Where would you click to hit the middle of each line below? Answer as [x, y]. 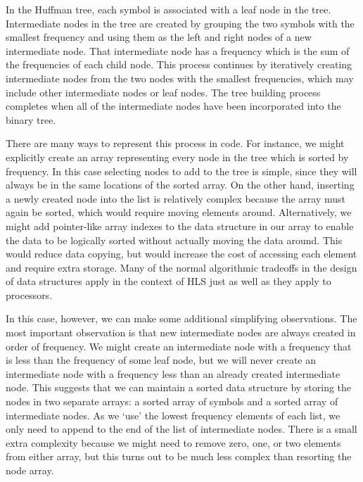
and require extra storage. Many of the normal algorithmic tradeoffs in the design [181, 267]
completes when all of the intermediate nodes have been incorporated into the [173, 106]
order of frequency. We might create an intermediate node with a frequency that [179, 346]
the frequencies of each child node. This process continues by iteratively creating [179, 64]
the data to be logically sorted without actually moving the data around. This [174, 240]
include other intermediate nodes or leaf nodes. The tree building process [163, 92]
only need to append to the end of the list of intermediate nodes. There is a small [181, 429]
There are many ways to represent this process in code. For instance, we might [175, 143]
